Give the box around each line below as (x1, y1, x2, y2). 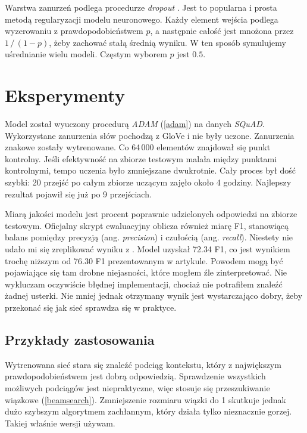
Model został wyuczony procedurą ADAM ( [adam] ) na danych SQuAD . (5, 117, 265, 130)
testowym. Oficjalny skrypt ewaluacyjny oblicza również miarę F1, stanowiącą (5, 219, 289, 231)
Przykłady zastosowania (5, 330, 155, 348)
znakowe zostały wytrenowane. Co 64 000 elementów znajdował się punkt (5, 141, 271, 153)
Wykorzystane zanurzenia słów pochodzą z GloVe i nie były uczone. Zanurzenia (5, 129, 295, 141)
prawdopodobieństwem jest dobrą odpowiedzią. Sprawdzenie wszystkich (5, 370, 266, 382)
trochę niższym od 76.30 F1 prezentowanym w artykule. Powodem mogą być (5, 254, 283, 267)
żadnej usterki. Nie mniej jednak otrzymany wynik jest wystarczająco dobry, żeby (5, 289, 303, 302)
